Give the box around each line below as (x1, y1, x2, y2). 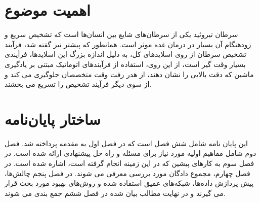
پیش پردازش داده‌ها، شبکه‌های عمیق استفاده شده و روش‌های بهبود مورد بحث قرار (5, 178, 254, 188)
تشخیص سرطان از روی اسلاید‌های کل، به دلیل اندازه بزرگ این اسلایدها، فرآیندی (5, 49, 246, 59)
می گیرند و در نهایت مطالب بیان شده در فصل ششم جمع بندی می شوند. (5, 187, 226, 198)
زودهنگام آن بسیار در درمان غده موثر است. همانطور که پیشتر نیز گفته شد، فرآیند (5, 39, 251, 49)
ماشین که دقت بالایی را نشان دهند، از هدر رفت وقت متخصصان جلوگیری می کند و (5, 69, 254, 79)
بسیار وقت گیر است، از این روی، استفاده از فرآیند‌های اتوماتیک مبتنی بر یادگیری (5, 58, 246, 69)
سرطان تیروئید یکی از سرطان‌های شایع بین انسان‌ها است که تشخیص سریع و (5, 29, 238, 40)
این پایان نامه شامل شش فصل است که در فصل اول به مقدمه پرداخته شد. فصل (5, 138, 248, 148)
